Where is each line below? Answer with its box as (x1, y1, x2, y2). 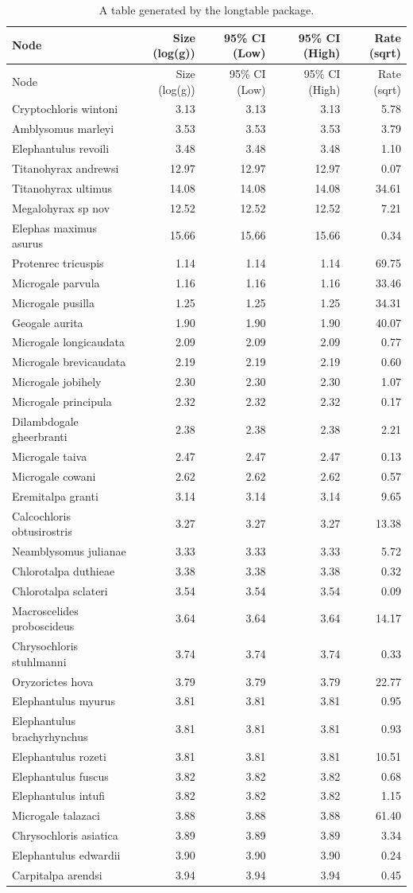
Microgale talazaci (12, 807, 100, 824)
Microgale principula (12, 392, 112, 409)
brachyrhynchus (12, 727, 88, 744)
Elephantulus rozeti (12, 747, 106, 764)
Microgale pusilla (12, 294, 95, 310)
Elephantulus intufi (12, 787, 105, 804)
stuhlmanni (12, 653, 67, 669)
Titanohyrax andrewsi (12, 160, 119, 176)
